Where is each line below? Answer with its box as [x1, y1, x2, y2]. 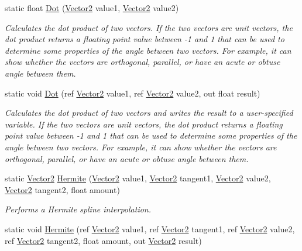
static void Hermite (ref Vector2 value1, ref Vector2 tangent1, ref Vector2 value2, [5, 222, 295, 235]
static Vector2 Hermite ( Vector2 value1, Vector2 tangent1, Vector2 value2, [5, 172, 271, 184]
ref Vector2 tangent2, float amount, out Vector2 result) [5, 234, 202, 246]
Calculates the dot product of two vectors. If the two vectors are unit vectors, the [5, 21, 293, 33]
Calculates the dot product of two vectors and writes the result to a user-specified [5, 106, 293, 119]
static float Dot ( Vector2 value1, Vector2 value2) [5, 2, 179, 13]
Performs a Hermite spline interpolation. [5, 203, 151, 215]
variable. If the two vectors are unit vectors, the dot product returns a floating [5, 118, 283, 130]
